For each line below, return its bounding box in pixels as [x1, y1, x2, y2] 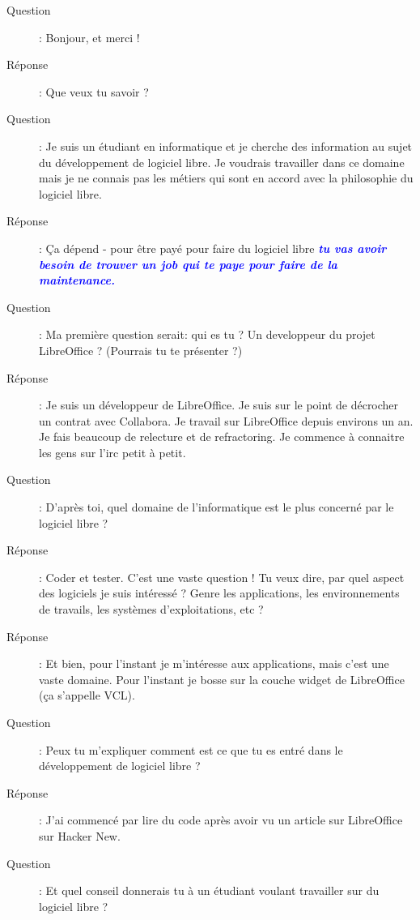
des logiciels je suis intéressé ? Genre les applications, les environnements [39, 584, 400, 601]
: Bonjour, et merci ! [39, 28, 140, 45]
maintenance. [39, 272, 115, 289]
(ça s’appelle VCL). [39, 687, 135, 704]
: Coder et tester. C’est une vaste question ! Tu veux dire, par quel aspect [39, 568, 405, 585]
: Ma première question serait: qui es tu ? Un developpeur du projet [39, 326, 375, 343]
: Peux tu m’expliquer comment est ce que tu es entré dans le [39, 741, 343, 758]
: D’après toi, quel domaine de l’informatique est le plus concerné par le [39, 499, 394, 516]
